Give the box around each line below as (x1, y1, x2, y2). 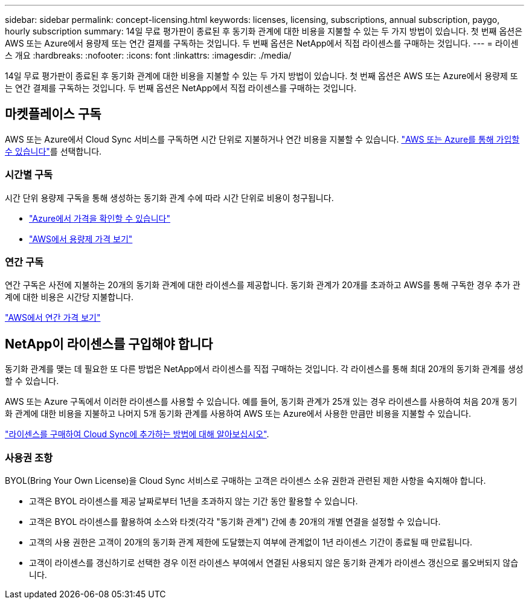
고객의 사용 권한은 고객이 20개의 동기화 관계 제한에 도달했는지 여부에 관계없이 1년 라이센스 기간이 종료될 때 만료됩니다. (29, 536, 473, 547)
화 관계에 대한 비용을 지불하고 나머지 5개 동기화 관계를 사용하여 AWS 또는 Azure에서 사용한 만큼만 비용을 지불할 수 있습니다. (5, 408, 471, 419)
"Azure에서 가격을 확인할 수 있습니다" (29, 213, 170, 223)
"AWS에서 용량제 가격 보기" (29, 233, 133, 244)
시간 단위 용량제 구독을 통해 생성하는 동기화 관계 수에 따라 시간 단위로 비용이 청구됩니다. (5, 192, 334, 203)
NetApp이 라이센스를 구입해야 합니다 (5, 336, 213, 352)
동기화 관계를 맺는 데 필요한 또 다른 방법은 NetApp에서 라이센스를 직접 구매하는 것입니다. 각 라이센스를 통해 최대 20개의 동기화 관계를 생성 (5, 364, 524, 374)
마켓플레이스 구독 (5, 106, 101, 122)
